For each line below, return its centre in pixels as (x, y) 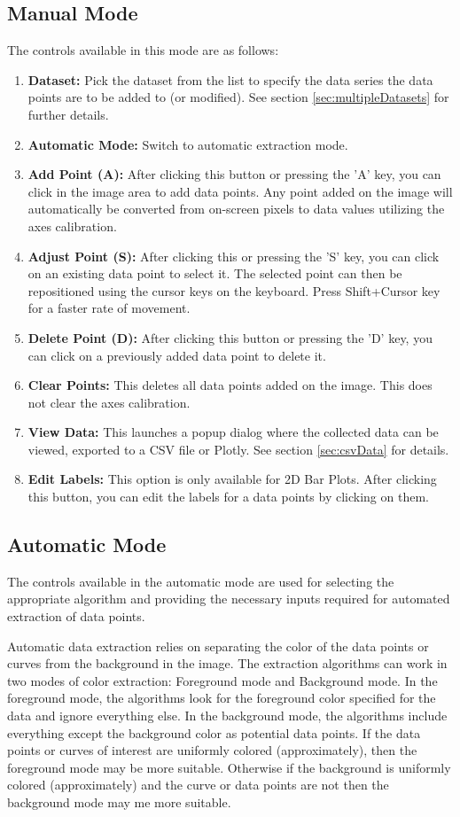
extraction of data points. (76, 616)
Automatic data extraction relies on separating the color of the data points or (218, 646)
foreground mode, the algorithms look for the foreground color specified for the (222, 698)
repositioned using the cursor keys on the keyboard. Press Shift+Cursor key (234, 290)
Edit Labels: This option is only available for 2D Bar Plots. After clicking (232, 479)
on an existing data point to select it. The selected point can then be (215, 273)
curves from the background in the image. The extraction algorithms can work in (227, 663)
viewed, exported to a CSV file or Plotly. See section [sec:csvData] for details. (238, 449)
